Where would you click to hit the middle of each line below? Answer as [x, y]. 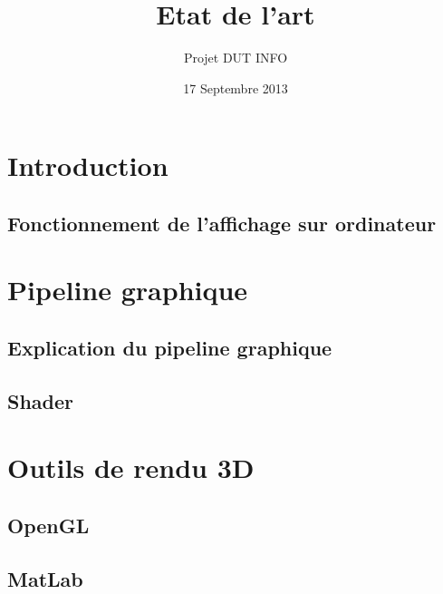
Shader [41, 400]
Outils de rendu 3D [131, 467]
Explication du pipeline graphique [170, 348]
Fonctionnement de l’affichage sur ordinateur [222, 223]
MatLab [45, 578]
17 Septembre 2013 [236, 88]
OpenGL [48, 525]
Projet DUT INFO [236, 58]
